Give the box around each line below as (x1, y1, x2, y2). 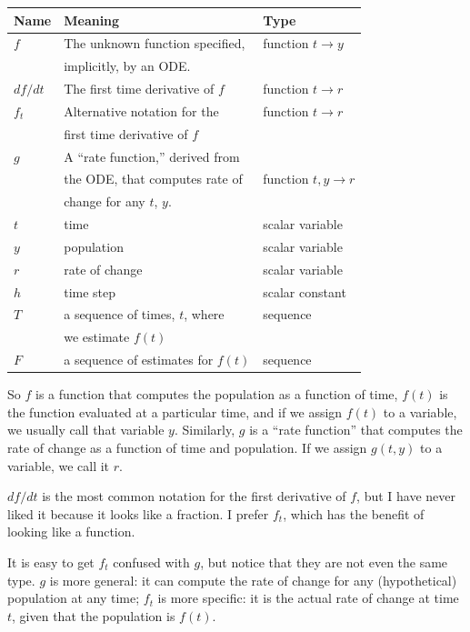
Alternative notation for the (64, 101, 219, 120)
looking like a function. (7, 522, 135, 541)
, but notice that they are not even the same (200, 553, 448, 571)
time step (64, 282, 116, 301)
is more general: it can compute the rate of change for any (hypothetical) (49, 570, 457, 589)
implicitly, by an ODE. (64, 56, 191, 75)
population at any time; (7, 588, 140, 607)
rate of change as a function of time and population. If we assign (7, 438, 367, 457)
